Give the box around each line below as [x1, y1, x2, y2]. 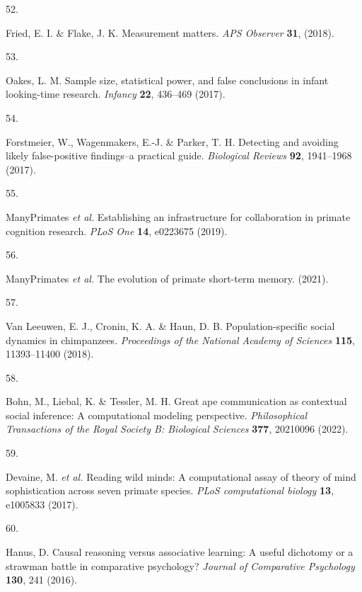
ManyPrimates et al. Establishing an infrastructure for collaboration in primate [6, 209, 351, 224]
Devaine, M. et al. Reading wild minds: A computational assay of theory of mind [6, 469, 356, 484]
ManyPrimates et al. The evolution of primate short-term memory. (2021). [6, 271, 329, 285]
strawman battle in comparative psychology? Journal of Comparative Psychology [6, 558, 355, 573]
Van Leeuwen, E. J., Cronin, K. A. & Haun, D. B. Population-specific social [6, 318, 335, 333]
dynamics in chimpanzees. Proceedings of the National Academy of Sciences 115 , [6, 332, 355, 347]
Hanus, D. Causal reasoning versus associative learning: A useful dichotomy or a [6, 545, 354, 559]
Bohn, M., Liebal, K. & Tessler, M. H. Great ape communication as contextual [6, 394, 347, 409]
